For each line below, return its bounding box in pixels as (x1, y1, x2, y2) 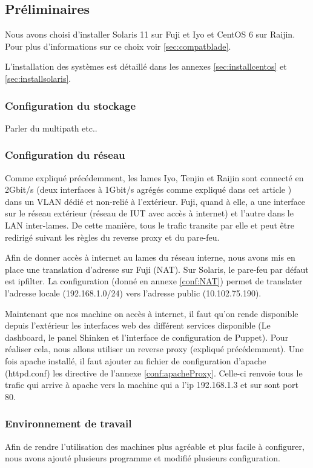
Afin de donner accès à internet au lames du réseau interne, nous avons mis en (5, 251, 295, 264)
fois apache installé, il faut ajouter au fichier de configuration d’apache (5, 354, 266, 367)
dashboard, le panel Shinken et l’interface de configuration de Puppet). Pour (5, 330, 289, 343)
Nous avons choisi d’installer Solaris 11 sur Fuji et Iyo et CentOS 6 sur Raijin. (5, 28, 295, 41)
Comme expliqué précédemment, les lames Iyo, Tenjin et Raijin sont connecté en (5, 171, 304, 184)
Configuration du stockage (5, 98, 136, 113)
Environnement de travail (5, 416, 132, 431)
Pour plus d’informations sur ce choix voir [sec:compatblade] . (5, 39, 231, 52)
